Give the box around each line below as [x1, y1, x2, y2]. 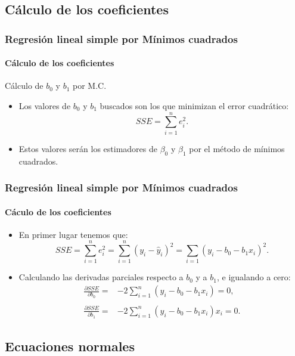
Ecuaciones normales [5, 337, 135, 355]
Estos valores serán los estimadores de [18, 142, 157, 154]
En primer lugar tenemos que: [18, 228, 128, 240]
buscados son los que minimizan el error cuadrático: [100, 100, 289, 112]
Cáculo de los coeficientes [5, 205, 111, 218]
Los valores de [18, 100, 71, 112]
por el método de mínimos [189, 142, 285, 154]
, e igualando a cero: [217, 271, 291, 283]
